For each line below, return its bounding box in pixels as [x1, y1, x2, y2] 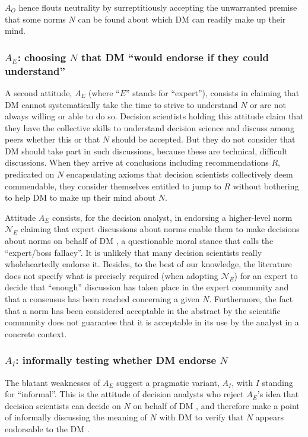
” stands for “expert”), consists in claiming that [125, 86, 300, 99]
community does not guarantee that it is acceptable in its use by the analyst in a [5, 316, 299, 328]
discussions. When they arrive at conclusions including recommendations [5, 156, 269, 169]
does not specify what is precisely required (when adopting [5, 269, 218, 281]
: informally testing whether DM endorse [15, 353, 217, 368]
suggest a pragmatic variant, [116, 376, 220, 388]
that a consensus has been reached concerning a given [5, 293, 200, 305]
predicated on [5, 168, 55, 180]
